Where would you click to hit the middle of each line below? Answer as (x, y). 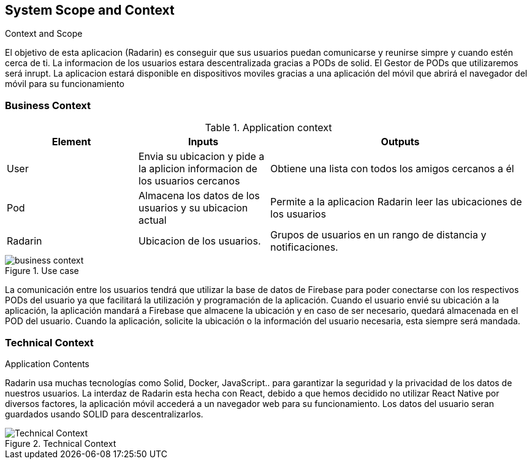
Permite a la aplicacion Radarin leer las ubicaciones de (396, 202)
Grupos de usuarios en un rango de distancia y (378, 235)
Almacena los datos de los (199, 196)
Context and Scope (44, 34)
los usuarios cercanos (189, 181)
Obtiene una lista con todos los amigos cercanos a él (392, 169)
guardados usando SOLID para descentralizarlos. (104, 414)
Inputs (203, 142)
